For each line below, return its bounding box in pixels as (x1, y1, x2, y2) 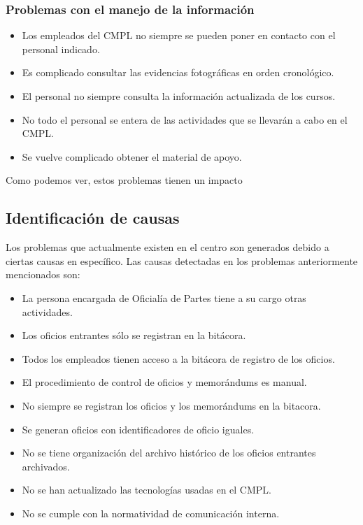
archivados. (22, 459, 70, 473)
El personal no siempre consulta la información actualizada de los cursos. (22, 89, 336, 103)
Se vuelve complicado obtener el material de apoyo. (22, 149, 242, 164)
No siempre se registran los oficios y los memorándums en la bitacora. (22, 398, 321, 412)
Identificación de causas (6, 207, 180, 229)
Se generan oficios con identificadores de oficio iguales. (22, 422, 255, 436)
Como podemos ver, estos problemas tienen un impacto (6, 173, 243, 187)
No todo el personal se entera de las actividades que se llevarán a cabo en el (22, 112, 348, 127)
